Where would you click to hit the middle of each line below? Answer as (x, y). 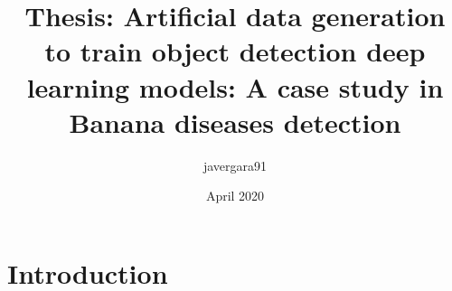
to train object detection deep (235, 51)
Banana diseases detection (235, 122)
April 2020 (235, 196)
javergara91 (235, 165)
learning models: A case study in (235, 86)
